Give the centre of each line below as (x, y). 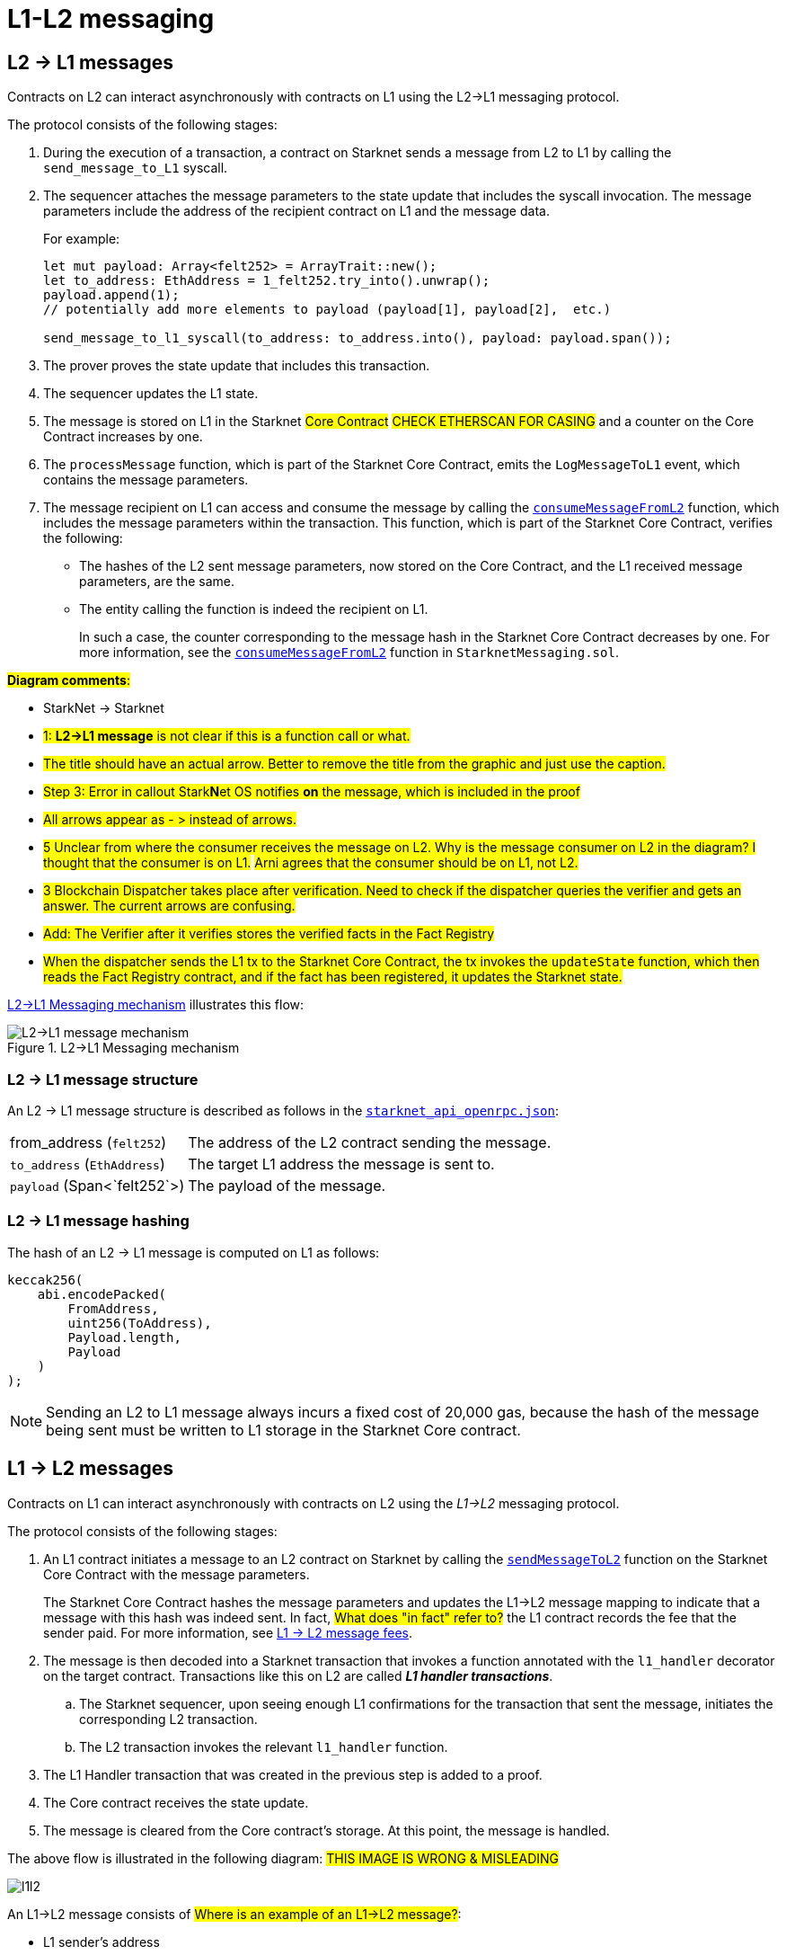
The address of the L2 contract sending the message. (370, 1142)
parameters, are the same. (157, 582)
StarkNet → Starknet (104, 708)
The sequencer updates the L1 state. (151, 394)
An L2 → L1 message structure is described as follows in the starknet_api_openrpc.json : (283, 1110)
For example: (82, 239)
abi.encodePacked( (102, 1294)
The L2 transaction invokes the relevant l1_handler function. (264, 1746)
